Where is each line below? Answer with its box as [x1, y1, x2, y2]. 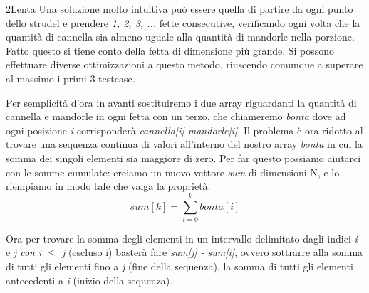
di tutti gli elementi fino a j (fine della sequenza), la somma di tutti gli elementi [6, 259, 353, 274]
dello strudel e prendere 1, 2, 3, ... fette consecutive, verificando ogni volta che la [6, 15, 360, 30]
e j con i [6, 245, 42, 260]
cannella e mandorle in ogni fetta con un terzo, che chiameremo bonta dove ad [6, 109, 346, 124]
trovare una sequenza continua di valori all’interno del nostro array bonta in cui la [6, 137, 363, 151]
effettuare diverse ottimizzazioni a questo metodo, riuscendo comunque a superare [6, 57, 363, 72]
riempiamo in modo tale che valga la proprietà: [6, 179, 211, 193]
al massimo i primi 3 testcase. [6, 70, 135, 85]
